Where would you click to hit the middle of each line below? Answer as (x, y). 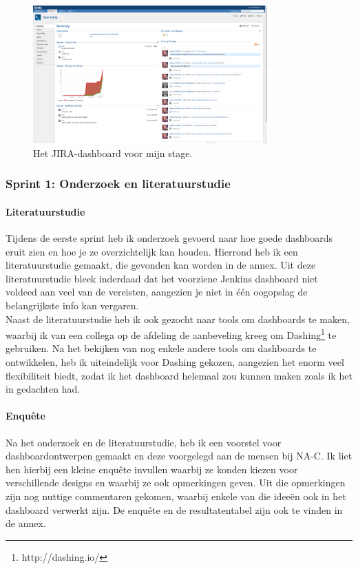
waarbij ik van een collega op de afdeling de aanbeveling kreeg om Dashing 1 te (171, 334)
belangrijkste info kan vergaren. (72, 305)
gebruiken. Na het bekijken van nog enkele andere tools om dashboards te (161, 348)
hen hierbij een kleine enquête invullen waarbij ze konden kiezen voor (152, 469)
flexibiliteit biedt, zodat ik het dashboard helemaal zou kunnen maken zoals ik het (179, 375)
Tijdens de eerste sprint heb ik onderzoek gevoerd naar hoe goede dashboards (169, 237)
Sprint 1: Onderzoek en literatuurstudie (118, 184)
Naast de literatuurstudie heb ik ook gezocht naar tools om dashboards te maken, (178, 319)
